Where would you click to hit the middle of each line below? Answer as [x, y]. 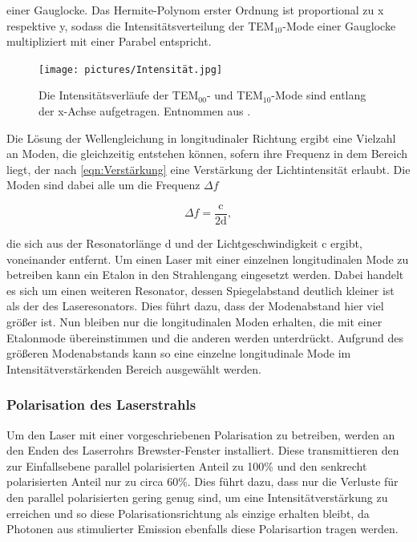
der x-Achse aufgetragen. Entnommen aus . [145, 111]
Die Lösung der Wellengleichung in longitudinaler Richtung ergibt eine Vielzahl [201, 138]
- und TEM [235, 95]
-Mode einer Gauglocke [339, 25]
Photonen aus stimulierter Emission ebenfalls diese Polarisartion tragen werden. [202, 529]
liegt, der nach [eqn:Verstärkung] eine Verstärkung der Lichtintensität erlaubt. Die [208, 169]
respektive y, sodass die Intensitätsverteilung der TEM [140, 25]
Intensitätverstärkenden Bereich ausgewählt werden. [134, 368]
